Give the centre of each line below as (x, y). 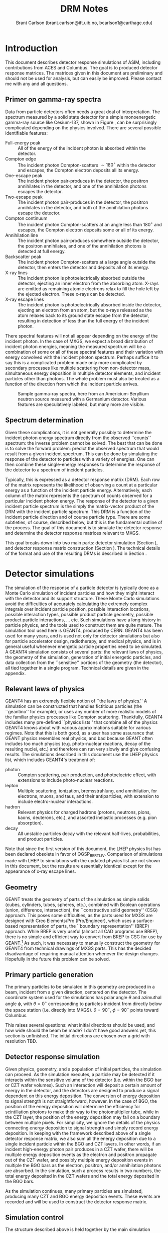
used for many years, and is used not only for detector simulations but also (82, 636)
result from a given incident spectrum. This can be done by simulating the (81, 454)
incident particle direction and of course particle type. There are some (78, 517)
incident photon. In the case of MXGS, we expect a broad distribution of (79, 341)
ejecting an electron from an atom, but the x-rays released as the (85, 310)
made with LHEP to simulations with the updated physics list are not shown (83, 861)
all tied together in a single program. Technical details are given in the (77, 668)
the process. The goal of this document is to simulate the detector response (83, 527)
